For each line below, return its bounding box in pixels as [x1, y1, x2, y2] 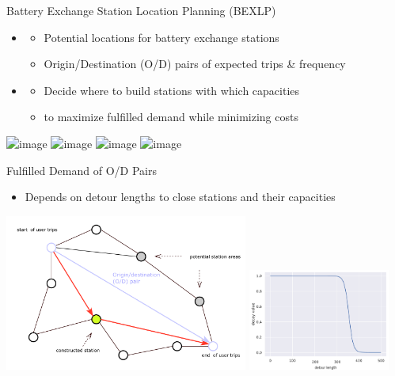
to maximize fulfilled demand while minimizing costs [44, 108, 298, 125]
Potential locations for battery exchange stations [44, 28, 279, 45]
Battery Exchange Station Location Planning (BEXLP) [6, 2, 276, 18]
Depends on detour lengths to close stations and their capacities [25, 188, 336, 205]
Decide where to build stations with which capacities [44, 82, 300, 98]
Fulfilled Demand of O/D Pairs [6, 161, 157, 178]
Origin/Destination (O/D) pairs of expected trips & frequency [44, 55, 346, 72]
